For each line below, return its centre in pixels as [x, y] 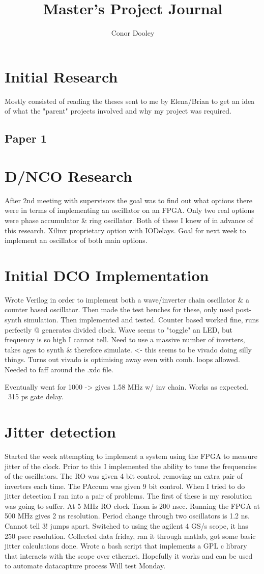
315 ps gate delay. [36, 397]
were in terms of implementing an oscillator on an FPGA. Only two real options [129, 210]
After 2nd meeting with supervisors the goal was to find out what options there [129, 200]
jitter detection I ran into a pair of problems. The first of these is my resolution [128, 496]
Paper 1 [26, 138]
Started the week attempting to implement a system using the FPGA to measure [131, 456]
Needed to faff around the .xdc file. [59, 369]
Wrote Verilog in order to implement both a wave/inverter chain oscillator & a [127, 299]
